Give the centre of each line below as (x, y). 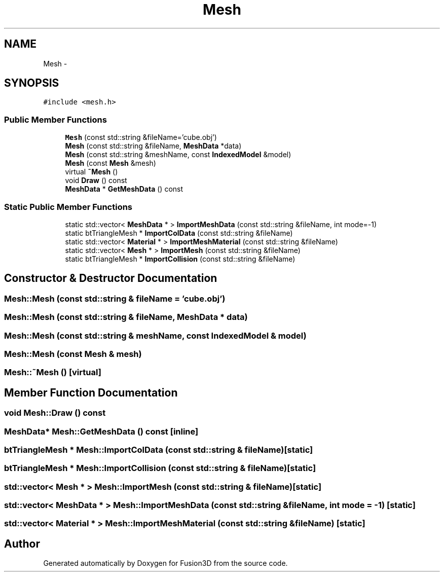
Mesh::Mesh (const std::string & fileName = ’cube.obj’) (115, 298)
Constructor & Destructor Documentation (111, 278)
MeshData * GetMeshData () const (124, 189)
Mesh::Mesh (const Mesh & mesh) (73, 354)
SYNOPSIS (32, 83)
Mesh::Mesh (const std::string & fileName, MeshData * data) (126, 317)
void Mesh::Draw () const (55, 413)
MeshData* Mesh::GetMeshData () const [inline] (101, 431)
